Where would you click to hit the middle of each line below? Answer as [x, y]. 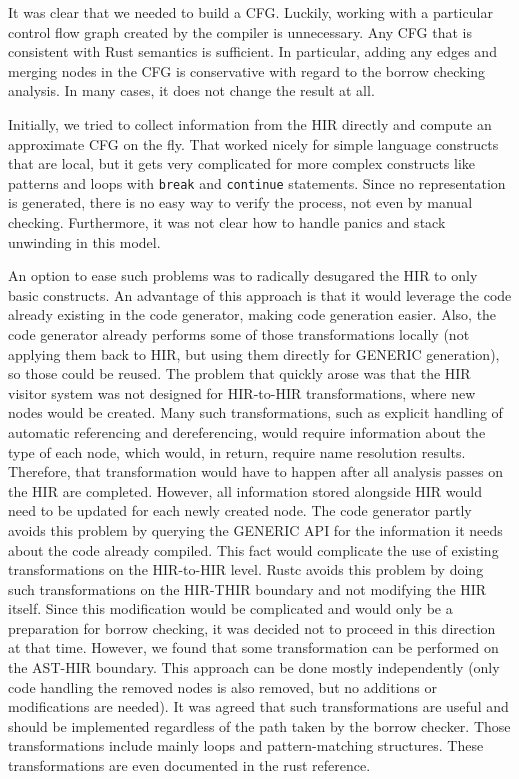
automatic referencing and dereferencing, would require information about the [247, 431]
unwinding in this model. [84, 241]
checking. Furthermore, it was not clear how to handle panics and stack [227, 222]
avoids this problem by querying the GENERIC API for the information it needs [255, 529]
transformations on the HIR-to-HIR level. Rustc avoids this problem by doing [246, 569]
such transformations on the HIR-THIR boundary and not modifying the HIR [247, 588]
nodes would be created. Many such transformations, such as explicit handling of [255, 412]
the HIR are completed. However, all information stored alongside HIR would [245, 490]
